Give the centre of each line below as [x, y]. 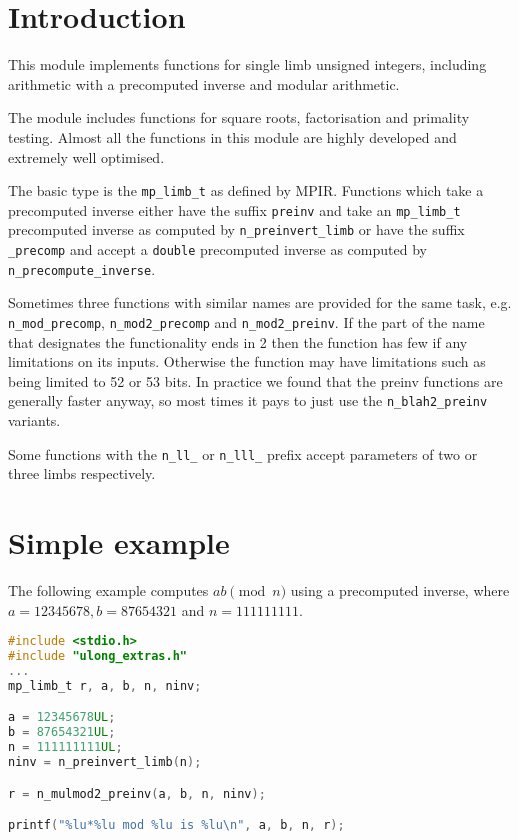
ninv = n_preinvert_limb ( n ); [105, 762]
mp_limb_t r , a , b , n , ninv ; [105, 685]
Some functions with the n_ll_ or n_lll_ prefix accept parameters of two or [243, 453]
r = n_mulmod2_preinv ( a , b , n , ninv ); [137, 793]
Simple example [119, 542]
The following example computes [108, 590]
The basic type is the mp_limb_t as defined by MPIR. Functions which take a [246, 190]
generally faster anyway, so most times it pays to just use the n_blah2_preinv [248, 400]
